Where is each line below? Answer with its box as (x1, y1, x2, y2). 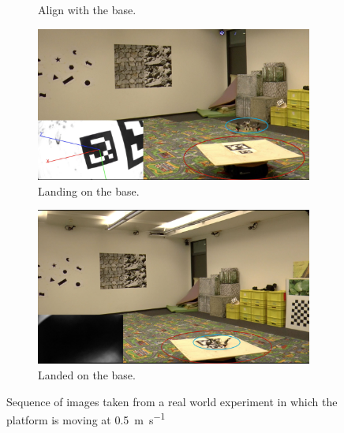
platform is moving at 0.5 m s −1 (6, 409, 166, 427)
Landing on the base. (38, 182, 140, 199)
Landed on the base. (38, 367, 136, 383)
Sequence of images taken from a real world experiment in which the (6, 393, 338, 409)
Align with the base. (38, 2, 136, 17)
